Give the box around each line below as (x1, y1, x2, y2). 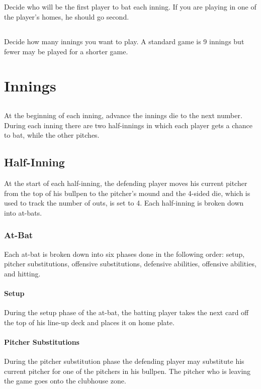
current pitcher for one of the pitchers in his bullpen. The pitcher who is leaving (4, 365, 251, 376)
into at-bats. (4, 207, 42, 218)
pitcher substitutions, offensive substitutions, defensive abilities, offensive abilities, (4, 258, 256, 269)
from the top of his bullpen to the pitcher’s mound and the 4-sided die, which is (4, 187, 250, 198)
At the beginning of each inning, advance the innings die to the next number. (4, 110, 242, 120)
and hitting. (4, 268, 41, 278)
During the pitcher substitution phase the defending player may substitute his (4, 356, 244, 366)
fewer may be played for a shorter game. (4, 46, 128, 56)
